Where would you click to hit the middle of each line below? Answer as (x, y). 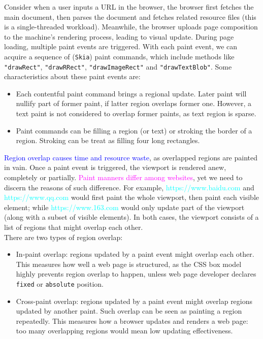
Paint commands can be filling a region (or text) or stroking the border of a (134, 130)
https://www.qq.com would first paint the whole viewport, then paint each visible (132, 197)
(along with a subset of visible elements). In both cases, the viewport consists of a (131, 217)
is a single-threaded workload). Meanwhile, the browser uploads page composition (131, 27)
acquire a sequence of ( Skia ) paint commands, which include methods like (119, 56)
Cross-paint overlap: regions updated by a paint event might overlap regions (134, 301)
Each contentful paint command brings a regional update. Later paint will (131, 93)
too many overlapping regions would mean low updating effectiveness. (124, 331)
